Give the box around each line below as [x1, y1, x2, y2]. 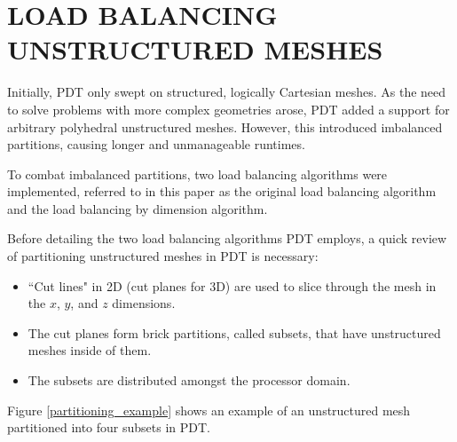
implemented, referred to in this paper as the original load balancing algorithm [7, 182, 437, 201]
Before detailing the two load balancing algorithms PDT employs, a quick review [7, 229, 447, 248]
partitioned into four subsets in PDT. [7, 418, 211, 437]
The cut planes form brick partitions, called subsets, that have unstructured [28, 323, 441, 342]
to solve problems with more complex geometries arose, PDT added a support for [7, 99, 450, 118]
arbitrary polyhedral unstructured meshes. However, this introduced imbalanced [7, 117, 443, 136]
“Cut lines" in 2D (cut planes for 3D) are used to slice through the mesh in [28, 276, 437, 295]
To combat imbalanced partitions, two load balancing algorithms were [7, 164, 388, 183]
